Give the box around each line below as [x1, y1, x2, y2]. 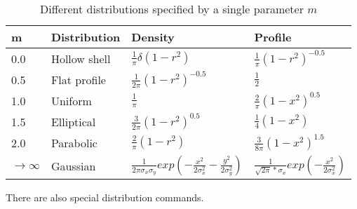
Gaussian [50, 157, 96, 174]
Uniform [50, 92, 92, 109]
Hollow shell [50, 50, 111, 67]
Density [131, 29, 175, 45]
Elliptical [50, 113, 96, 130]
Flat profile [50, 71, 106, 88]
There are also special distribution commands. [6, 190, 204, 204]
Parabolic [50, 134, 97, 151]
